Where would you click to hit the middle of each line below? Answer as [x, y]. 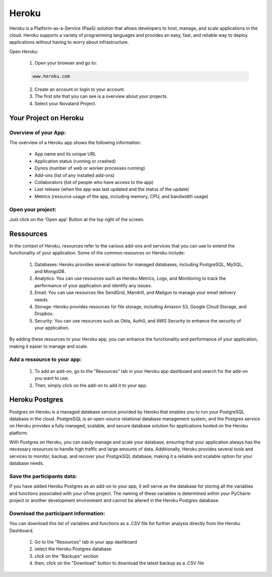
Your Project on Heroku [47, 118]
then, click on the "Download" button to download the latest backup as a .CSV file [119, 563]
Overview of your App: [38, 133]
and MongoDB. [50, 271]
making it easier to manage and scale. [49, 346]
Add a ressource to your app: [46, 359]
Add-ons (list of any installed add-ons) [75, 175]
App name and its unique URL [65, 154]
